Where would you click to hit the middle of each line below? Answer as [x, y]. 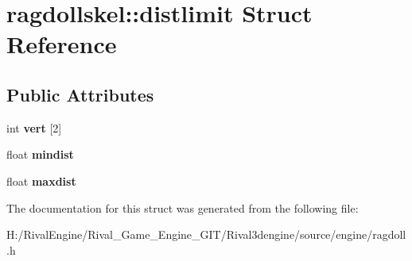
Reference [62, 44]
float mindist [40, 154]
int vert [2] [34, 127]
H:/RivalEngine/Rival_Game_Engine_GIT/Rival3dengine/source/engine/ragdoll [206, 234]
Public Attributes [80, 94]
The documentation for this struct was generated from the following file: [183, 207]
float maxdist [41, 180]
